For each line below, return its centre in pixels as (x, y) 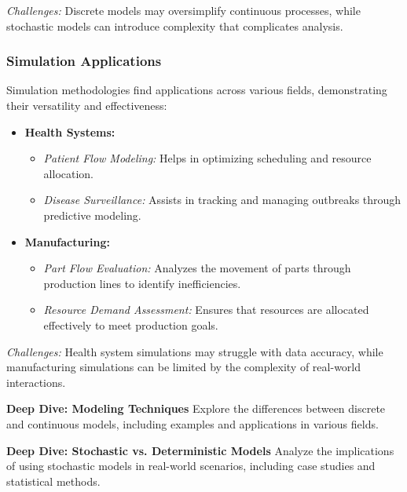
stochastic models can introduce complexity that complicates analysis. (175, 26)
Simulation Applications (84, 61)
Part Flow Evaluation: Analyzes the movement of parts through (197, 268)
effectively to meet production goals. (131, 324)
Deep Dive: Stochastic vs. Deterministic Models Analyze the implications (200, 450)
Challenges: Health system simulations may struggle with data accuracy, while (195, 351)
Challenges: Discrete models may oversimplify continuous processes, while (183, 10)
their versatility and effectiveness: (87, 105)
